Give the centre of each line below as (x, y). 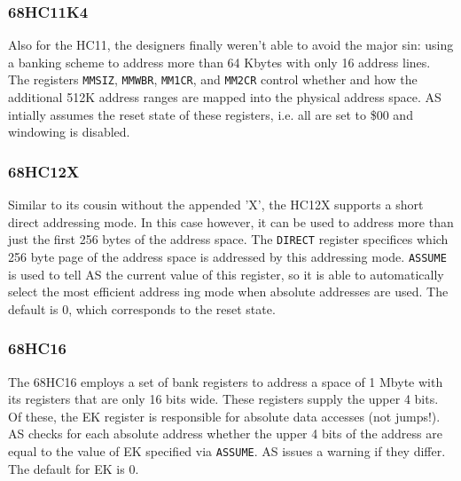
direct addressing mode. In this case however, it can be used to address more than (231, 221)
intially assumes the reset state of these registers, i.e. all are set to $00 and (211, 114)
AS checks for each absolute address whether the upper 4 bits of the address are (225, 434)
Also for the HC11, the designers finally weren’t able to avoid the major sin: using (231, 45)
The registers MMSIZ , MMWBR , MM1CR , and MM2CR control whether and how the (213, 79)
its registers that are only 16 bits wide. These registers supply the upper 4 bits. (223, 399)
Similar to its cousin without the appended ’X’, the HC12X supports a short (216, 205)
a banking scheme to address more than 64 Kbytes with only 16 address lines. (219, 62)
